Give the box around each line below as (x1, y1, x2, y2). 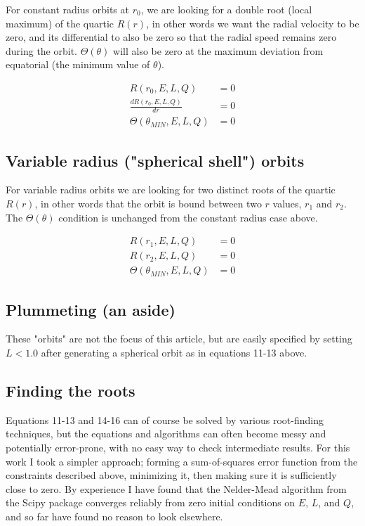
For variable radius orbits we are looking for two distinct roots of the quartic (6, 182, 336, 197)
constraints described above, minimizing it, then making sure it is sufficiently (6, 468, 337, 482)
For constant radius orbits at (6, 2, 129, 16)
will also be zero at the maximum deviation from (113, 43, 324, 58)
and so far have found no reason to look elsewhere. (6, 509, 223, 524)
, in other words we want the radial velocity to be (146, 15, 359, 30)
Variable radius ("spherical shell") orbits (6, 149, 305, 171)
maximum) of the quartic (6, 15, 114, 30)
